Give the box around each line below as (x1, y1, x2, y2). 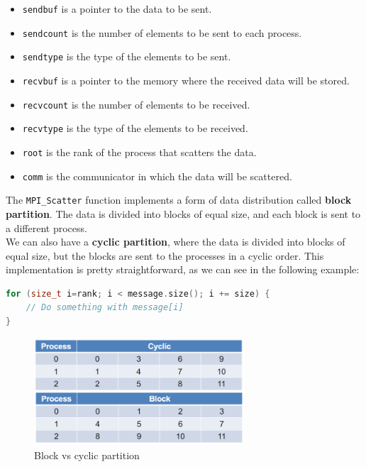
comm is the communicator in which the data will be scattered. (22, 168, 292, 183)
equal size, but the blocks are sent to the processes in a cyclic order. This (6, 248, 324, 263)
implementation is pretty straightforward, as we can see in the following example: (6, 262, 360, 277)
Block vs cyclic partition (34, 447, 140, 462)
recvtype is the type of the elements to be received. (22, 121, 248, 136)
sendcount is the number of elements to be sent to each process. (22, 25, 302, 40)
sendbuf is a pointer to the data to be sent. (22, 1, 212, 16)
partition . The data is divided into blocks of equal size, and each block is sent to (6, 206, 361, 221)
